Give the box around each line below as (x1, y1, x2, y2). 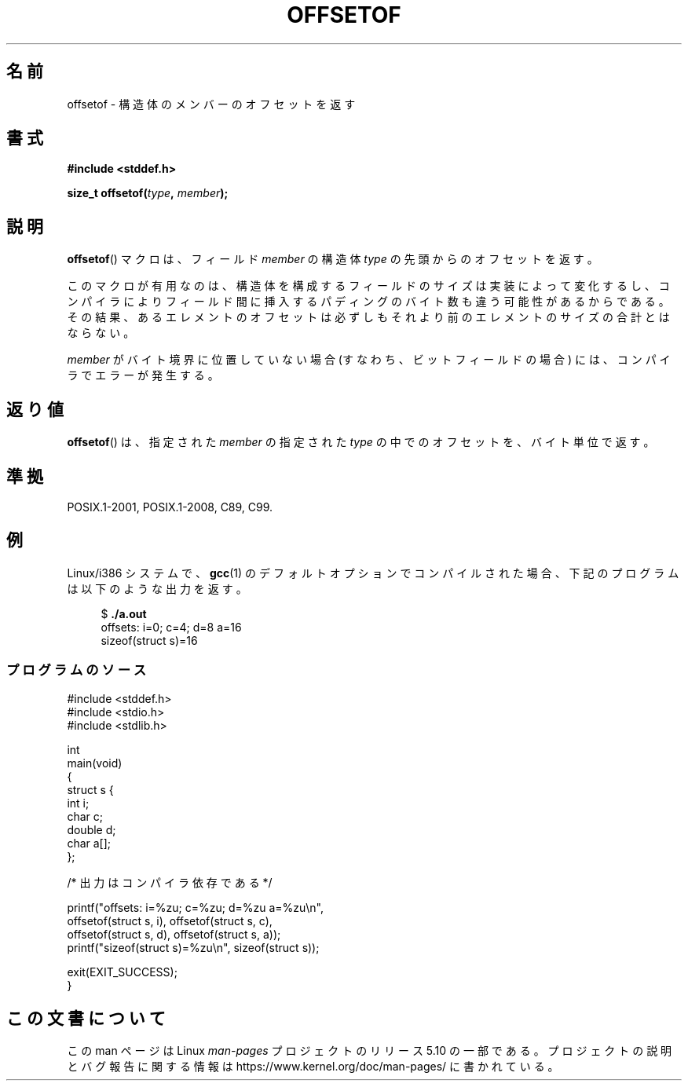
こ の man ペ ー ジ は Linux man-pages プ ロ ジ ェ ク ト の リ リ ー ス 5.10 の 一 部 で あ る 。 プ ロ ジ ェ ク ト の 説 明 (67, 1044, 672, 1058)
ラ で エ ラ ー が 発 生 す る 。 (67, 368, 219, 382)
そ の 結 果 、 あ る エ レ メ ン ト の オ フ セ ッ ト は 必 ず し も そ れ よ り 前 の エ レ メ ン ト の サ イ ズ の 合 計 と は (67, 310, 670, 324)
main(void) (67, 756, 123, 770)
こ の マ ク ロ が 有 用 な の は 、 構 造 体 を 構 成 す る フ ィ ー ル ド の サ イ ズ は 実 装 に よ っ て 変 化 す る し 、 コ (67, 279, 670, 293)
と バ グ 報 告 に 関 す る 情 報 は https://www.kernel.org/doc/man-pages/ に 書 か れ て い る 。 (67, 1060, 559, 1074)
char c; (67, 809, 103, 823)
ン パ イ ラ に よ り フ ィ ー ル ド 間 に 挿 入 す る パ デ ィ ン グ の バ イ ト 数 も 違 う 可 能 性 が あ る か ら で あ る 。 (67, 295, 670, 309)
